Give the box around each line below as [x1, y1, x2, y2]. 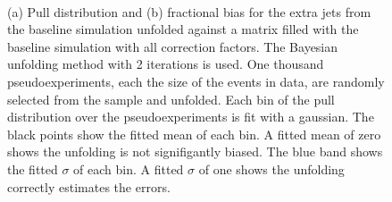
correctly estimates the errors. [7, 177, 171, 196]
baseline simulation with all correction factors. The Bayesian [7, 37, 338, 55]
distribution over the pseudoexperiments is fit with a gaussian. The [7, 107, 374, 126]
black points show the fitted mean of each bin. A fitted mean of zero [7, 124, 381, 143]
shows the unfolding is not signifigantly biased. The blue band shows [7, 142, 383, 161]
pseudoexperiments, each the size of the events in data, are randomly [7, 72, 385, 90]
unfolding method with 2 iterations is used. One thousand [7, 55, 324, 73]
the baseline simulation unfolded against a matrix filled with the [7, 20, 359, 38]
